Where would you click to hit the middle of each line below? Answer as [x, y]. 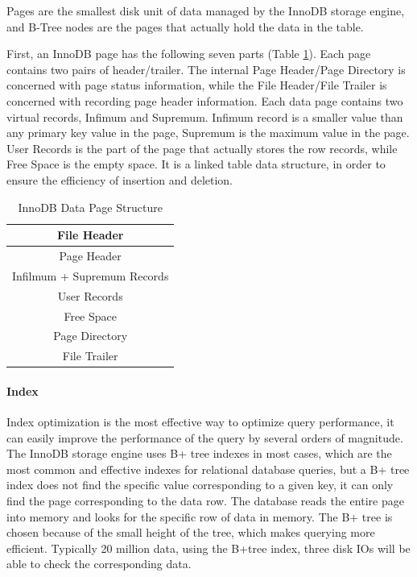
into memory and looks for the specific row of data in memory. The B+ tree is [200, 516]
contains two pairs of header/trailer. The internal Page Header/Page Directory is [206, 69]
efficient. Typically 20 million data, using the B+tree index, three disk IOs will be [208, 548]
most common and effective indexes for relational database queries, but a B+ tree [208, 469]
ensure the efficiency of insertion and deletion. [120, 179]
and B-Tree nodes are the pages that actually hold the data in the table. [185, 26]
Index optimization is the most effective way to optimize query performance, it [200, 422]
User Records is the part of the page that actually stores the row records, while [202, 148]
